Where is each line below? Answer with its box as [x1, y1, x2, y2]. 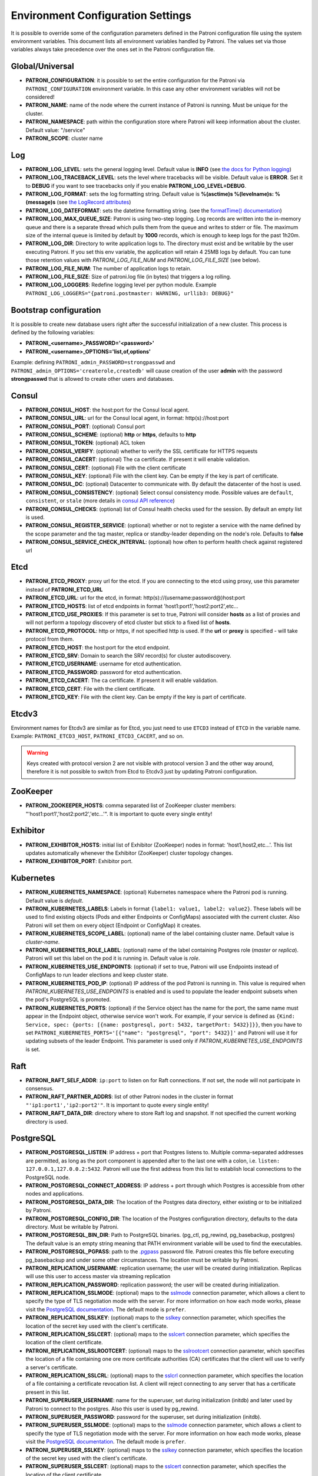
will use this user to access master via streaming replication [25, 1273, 171, 1280]
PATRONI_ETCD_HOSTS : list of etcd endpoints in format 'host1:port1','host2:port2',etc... [25, 602, 238, 609]
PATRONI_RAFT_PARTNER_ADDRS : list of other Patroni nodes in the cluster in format [25, 1093, 234, 1101]
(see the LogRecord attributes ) [57, 198, 131, 206]
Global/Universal [11, 61, 74, 71]
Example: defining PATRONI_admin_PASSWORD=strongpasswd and [11, 359, 175, 366]
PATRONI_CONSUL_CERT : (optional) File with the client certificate [25, 464, 187, 471]
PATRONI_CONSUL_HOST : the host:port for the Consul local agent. [25, 406, 190, 413]
